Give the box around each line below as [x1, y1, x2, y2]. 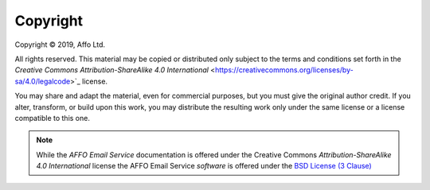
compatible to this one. [14, 113, 91, 122]
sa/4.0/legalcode [14, 76, 71, 86]
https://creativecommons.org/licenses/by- [215, 65, 354, 75]
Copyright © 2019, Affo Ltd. [14, 40, 106, 49]
